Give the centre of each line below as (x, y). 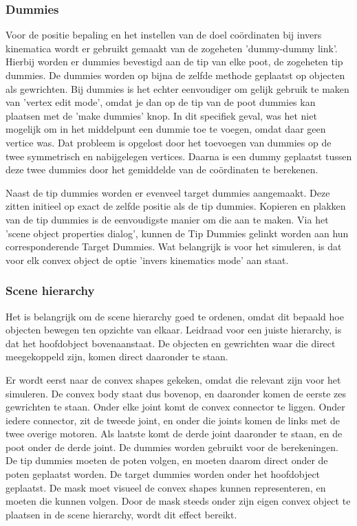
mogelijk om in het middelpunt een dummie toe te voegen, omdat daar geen (166, 129)
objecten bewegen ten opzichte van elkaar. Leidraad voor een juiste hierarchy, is (174, 330)
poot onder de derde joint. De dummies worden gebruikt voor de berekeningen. (172, 447)
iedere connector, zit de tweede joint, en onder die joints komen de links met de (173, 420)
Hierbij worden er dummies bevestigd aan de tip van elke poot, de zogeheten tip (174, 62)
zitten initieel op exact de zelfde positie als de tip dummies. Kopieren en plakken (176, 206)
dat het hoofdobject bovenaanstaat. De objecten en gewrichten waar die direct (171, 343)
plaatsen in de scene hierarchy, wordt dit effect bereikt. (121, 514)
